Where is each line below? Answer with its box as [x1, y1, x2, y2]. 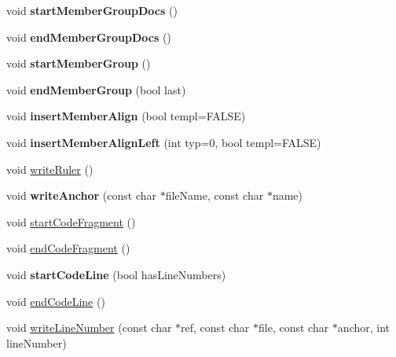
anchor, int [337, 319, 390, 336]
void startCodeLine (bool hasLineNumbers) [6, 266, 226, 282]
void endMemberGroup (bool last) [6, 81, 186, 98]
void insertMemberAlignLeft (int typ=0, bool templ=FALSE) [6, 134, 321, 150]
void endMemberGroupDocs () [6, 28, 171, 45]
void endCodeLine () [6, 293, 105, 309]
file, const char [258, 319, 329, 336]
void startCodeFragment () [6, 213, 136, 230]
